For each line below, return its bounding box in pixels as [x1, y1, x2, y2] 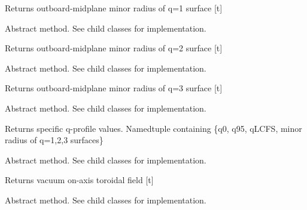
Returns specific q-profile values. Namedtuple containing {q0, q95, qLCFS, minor [5, 122, 302, 134]
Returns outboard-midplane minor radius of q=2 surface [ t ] [5, 42, 223, 54]
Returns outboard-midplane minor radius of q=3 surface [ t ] [5, 82, 223, 94]
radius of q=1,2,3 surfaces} [5, 134, 104, 146]
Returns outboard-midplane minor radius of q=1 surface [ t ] [5, 2, 223, 14]
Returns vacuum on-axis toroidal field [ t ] [5, 174, 154, 186]
